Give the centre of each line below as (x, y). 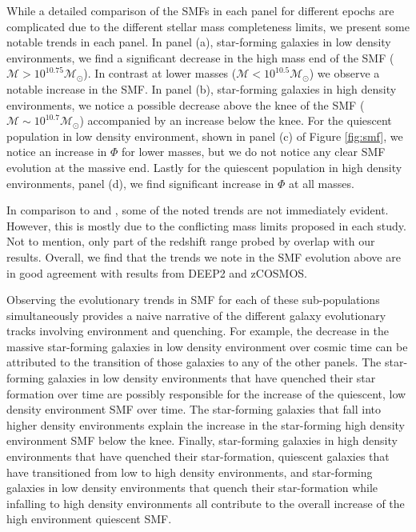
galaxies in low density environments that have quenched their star (212, 378)
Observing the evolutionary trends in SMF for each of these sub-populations (193, 300)
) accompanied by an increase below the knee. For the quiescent (236, 120)
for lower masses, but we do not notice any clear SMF (254, 152)
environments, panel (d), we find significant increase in (140, 183)
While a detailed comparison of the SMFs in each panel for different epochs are (200, 10)
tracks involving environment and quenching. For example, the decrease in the (198, 331)
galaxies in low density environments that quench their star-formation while (192, 488)
